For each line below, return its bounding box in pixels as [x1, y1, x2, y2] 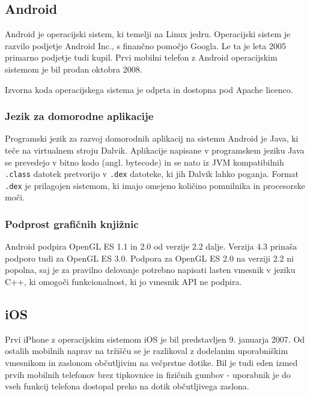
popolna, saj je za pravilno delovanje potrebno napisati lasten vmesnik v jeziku [5, 263, 296, 276]
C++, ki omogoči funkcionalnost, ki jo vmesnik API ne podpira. [5, 275, 242, 288]
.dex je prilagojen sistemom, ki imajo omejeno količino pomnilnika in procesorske [5, 179, 305, 191]
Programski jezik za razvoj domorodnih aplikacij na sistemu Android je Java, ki [5, 132, 299, 145]
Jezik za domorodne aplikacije [5, 109, 154, 124]
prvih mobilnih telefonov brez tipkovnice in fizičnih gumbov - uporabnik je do [5, 368, 291, 380]
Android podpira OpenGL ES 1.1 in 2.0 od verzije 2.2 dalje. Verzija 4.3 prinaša [5, 240, 297, 253]
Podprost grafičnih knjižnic [5, 217, 139, 231]
